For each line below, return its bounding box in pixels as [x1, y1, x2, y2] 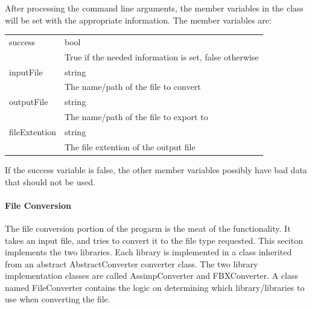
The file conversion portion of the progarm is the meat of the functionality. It [5, 221, 291, 234]
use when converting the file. [5, 293, 110, 305]
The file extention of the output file [65, 140, 196, 153]
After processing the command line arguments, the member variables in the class [5, 2, 304, 14]
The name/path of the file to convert [65, 80, 201, 93]
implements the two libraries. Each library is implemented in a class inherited [5, 246, 292, 258]
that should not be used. [5, 175, 95, 188]
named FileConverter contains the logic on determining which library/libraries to [5, 281, 305, 293]
